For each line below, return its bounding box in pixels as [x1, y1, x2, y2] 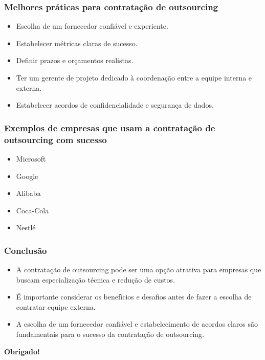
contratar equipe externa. [16, 301, 96, 312]
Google [16, 170, 38, 181]
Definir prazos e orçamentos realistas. [16, 55, 134, 66]
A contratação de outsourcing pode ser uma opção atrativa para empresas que [16, 264, 261, 275]
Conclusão [4, 244, 47, 256]
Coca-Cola [16, 205, 49, 215]
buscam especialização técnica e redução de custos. [16, 274, 175, 285]
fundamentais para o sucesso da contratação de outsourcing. [16, 329, 205, 339]
